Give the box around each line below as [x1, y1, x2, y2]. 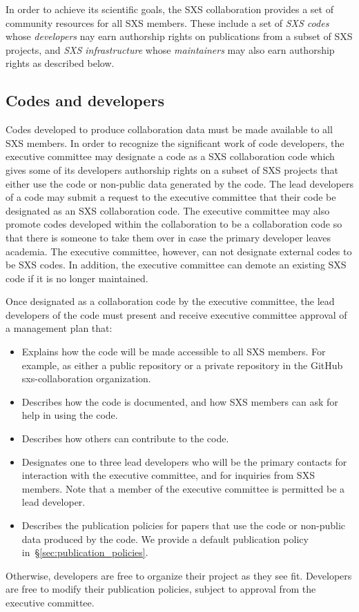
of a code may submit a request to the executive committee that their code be [6, 190, 336, 204]
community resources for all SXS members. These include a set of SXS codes [6, 15, 329, 30]
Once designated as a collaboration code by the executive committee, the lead [6, 294, 335, 308]
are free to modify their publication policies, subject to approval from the [6, 582, 316, 596]
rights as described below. [6, 56, 115, 70]
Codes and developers [6, 90, 164, 111]
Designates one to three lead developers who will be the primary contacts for [21, 454, 347, 468]
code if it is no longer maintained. [6, 270, 148, 285]
